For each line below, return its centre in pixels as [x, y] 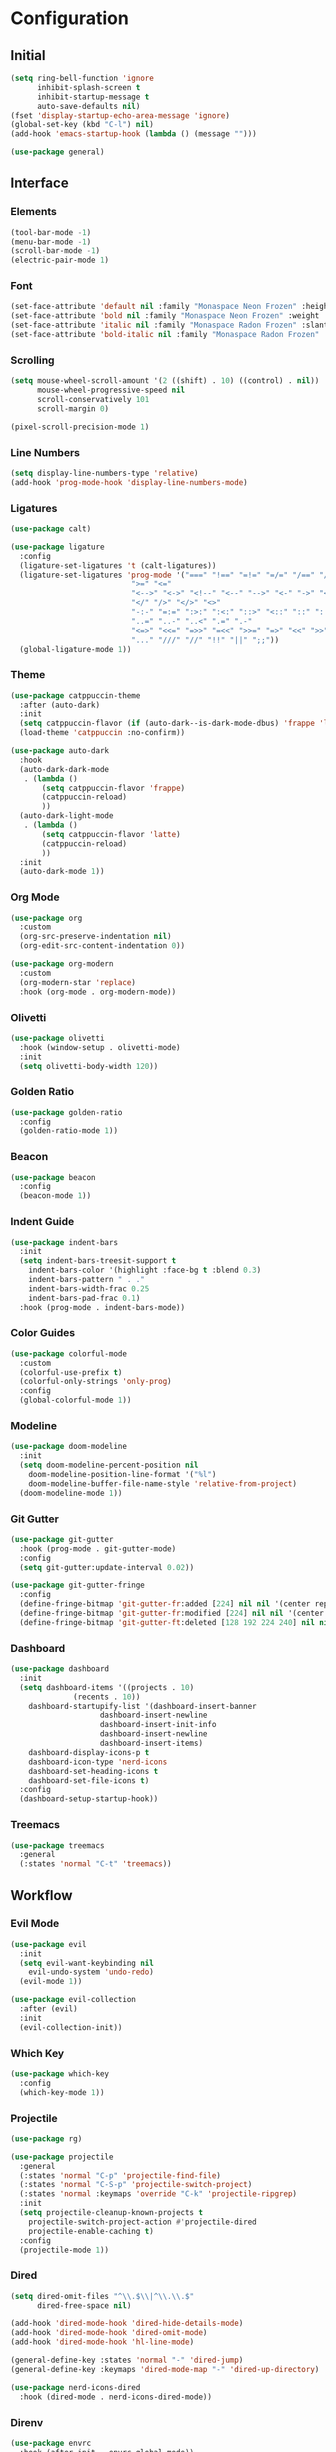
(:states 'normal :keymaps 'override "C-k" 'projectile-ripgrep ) [158, 2194]
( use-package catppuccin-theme [75, 695]
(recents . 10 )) [107, 1697]
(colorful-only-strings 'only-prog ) [95, 1382]
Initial [28, 55]
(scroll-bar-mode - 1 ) [55, 251]
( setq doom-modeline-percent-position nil [109, 1465]
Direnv [26, 2422]
